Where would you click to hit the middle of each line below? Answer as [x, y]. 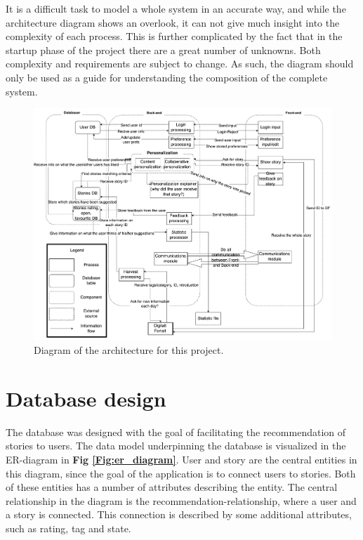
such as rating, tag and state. [68, 528]
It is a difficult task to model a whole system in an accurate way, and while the [176, 8]
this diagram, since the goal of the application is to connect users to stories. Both [181, 473]
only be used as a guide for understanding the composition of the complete [167, 77]
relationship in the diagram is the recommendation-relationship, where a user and [181, 500]
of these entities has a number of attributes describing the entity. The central [172, 487]
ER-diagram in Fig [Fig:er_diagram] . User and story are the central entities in [181, 459]
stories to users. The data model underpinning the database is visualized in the [176, 446]
